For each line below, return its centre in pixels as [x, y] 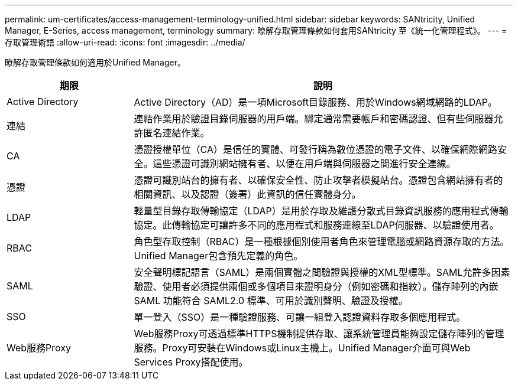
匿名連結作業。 [177, 133]
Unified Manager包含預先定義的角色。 [218, 256]
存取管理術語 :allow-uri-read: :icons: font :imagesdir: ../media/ [125, 42]
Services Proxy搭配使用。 [191, 362]
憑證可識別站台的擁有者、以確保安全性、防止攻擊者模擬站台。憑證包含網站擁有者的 [318, 180]
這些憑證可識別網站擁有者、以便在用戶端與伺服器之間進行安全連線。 [304, 164]
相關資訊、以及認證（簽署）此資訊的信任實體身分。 [247, 194]
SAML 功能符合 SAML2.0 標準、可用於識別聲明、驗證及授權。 [271, 301]
